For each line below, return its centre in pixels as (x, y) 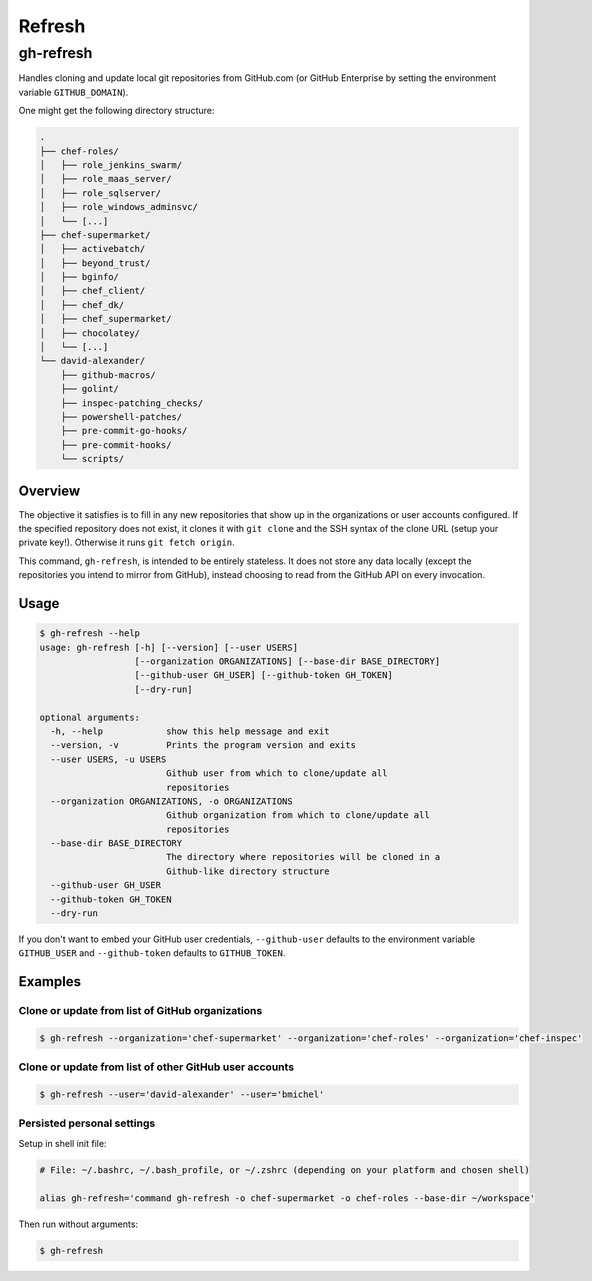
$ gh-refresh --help (89, 633)
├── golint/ (90, 389)
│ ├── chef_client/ (92, 291)
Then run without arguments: (78, 1224)
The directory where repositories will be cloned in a (303, 857)
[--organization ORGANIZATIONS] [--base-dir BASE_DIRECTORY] (287, 661)
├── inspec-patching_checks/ (132, 403)
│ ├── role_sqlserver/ (100, 193)
